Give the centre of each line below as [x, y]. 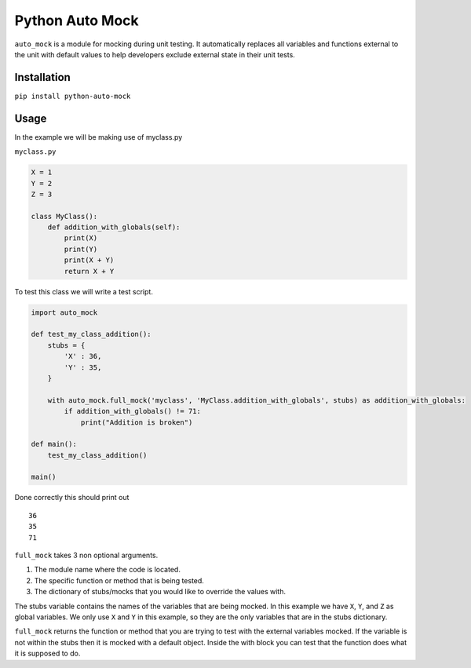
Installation [42, 77]
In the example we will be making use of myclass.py [99, 137]
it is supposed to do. [47, 653]
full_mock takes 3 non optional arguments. [86, 555]
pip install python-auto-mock [73, 96]
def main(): [54, 444]
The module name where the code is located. [107, 570]
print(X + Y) [89, 260]
